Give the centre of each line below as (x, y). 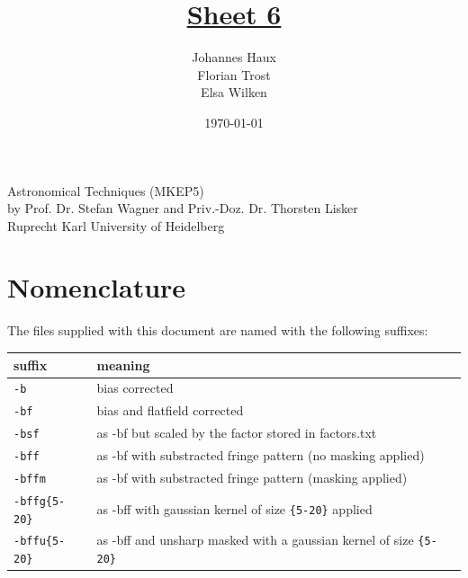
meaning (123, 365)
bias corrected (135, 388)
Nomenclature (97, 287)
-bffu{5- (40, 542)
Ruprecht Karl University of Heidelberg (116, 225)
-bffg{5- (40, 501)
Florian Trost (234, 74)
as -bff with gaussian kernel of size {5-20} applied (234, 508)
